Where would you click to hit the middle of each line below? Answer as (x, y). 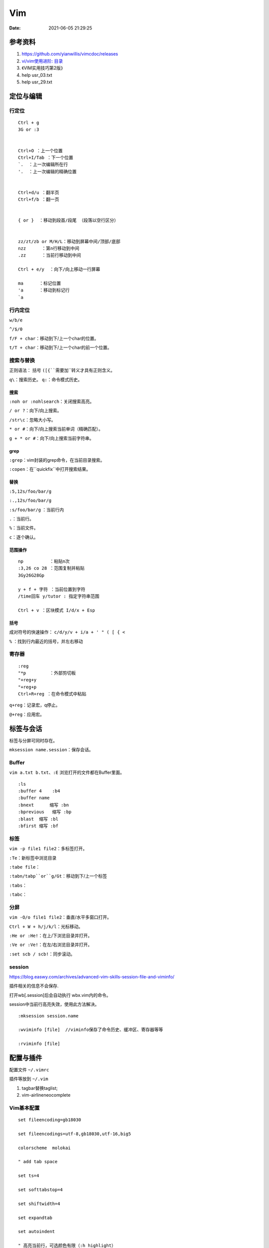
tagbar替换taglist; (40, 1088)
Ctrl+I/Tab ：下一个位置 (46, 157)
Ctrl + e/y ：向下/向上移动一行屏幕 (59, 269)
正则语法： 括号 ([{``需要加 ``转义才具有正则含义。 (62, 370)
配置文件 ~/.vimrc (29, 1070)
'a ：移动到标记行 (44, 290)
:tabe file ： (25, 867)
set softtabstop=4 (41, 1190)
